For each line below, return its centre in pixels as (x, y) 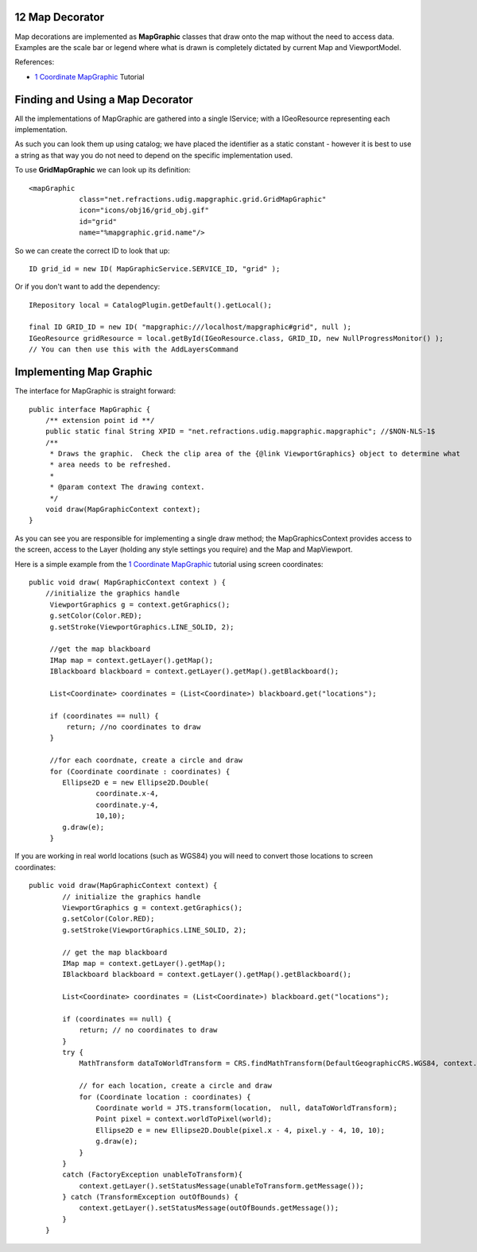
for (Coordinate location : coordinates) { (165, 1097)
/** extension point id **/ (100, 420)
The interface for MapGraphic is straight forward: (95, 391)
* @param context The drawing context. (128, 487)
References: (35, 62)
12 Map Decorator (60, 17)
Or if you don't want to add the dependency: (87, 287)
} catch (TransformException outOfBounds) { (150, 1197)
